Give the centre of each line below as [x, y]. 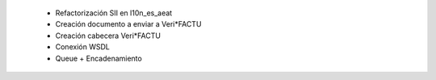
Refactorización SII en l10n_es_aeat [114, 13]
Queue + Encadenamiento [99, 58]
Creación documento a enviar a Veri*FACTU [128, 24]
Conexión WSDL [83, 47]
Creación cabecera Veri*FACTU [108, 36]
